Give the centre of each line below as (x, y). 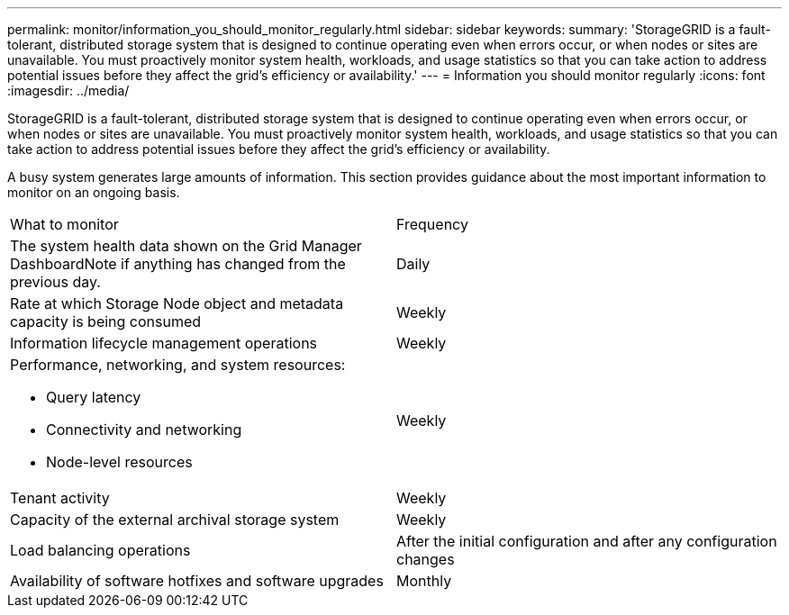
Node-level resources (119, 462)
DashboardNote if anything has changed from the (178, 264)
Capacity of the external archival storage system (175, 520)
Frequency (432, 224)
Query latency (94, 397)
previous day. (55, 282)
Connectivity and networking (144, 430)
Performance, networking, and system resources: (178, 365)
